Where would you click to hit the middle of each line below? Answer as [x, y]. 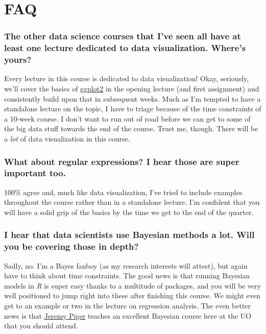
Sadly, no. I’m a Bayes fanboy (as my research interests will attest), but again [126, 265]
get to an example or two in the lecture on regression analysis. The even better [128, 306]
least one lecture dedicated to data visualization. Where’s [125, 48]
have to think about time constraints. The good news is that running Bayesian [127, 276]
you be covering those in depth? [71, 246]
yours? [18, 59]
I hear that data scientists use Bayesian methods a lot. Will [129, 235]
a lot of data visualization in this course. [67, 138]
